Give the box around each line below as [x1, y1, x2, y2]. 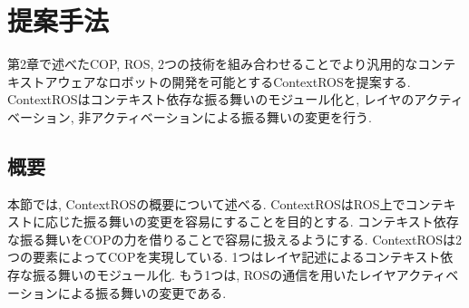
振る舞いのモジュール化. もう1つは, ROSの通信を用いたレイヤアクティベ [32, 265, 459, 284]
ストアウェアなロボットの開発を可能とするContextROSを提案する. [19, 72, 411, 91]
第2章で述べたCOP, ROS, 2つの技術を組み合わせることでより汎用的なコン [7, 54, 444, 73]
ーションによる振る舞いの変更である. [7, 283, 227, 302]
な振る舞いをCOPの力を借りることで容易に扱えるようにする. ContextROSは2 [7, 229, 462, 248]
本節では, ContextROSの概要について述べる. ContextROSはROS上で [7, 194, 405, 213]
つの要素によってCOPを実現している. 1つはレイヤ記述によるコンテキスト [7, 247, 441, 266]
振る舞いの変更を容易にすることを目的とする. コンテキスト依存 [83, 212, 459, 231]
